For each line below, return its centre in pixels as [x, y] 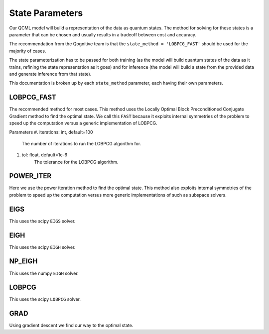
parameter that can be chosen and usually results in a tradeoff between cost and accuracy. [103, 34]
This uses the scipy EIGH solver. [42, 247]
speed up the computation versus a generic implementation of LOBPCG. [83, 123]
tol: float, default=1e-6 [44, 155]
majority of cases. [28, 51]
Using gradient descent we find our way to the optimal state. [71, 326]
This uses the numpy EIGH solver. [44, 273]
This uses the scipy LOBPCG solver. [45, 299]
